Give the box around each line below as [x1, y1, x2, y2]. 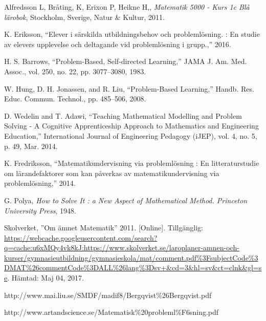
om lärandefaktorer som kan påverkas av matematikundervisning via [4, 167, 219, 178]
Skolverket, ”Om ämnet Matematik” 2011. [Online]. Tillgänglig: [4, 222, 203, 233]
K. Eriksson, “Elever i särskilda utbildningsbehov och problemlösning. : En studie [4, 29, 260, 39]
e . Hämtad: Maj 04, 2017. [4, 272, 84, 283]
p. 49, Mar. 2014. [4, 140, 58, 151]
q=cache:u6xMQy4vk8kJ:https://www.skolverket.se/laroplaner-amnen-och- [4, 242, 239, 253]
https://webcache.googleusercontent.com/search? [4, 232, 158, 243]
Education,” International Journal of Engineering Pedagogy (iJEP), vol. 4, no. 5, [4, 130, 257, 141]
